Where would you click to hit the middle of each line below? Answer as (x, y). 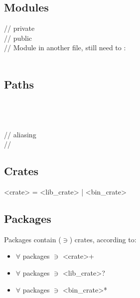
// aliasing (20, 134)
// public (18, 38)
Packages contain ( (33, 239)
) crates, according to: (103, 239)
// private (19, 28)
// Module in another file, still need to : (65, 48)
